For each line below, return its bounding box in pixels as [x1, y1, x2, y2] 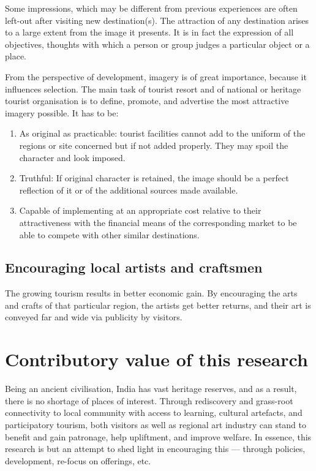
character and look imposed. [19, 151, 126, 164]
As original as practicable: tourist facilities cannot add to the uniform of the [19, 127, 306, 140]
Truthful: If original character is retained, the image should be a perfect [19, 171, 289, 184]
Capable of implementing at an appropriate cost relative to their [19, 204, 261, 217]
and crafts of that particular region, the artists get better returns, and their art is [5, 298, 311, 311]
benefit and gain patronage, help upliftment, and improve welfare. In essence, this [5, 430, 312, 443]
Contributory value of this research [5, 347, 308, 372]
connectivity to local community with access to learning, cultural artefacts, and [5, 406, 303, 419]
